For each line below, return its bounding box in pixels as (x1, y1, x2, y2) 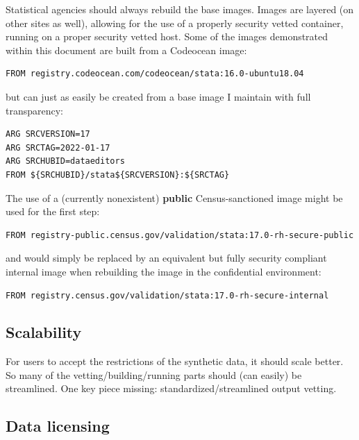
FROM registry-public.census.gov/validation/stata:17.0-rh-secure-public (6, 230, 354, 240)
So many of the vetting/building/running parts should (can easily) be (6, 367, 302, 382)
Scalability (6, 321, 82, 343)
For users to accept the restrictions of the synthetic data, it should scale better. (6, 354, 344, 369)
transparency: (6, 103, 64, 117)
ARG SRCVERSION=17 (6, 129, 90, 139)
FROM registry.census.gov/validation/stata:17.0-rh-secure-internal (6, 290, 329, 301)
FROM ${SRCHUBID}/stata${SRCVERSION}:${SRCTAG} (6, 169, 230, 180)
